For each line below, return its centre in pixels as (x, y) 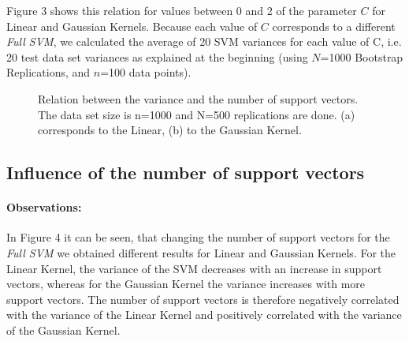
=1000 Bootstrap (362, 56)
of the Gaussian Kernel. (63, 330)
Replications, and (48, 72)
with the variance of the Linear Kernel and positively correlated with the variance (204, 315)
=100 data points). (146, 72)
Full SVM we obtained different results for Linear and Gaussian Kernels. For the (201, 252)
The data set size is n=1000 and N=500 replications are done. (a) (197, 114)
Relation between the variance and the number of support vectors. (198, 98)
